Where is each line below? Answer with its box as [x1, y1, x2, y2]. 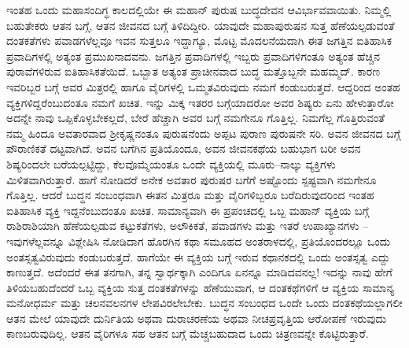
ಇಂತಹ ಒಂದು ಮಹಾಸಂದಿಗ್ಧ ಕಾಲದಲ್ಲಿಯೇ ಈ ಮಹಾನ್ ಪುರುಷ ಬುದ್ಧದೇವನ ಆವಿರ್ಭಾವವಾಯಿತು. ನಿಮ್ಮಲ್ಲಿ [6, 2, 392, 17]
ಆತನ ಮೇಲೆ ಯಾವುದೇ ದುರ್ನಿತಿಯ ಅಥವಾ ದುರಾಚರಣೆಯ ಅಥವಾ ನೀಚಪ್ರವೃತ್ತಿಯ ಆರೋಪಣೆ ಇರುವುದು [6, 309, 387, 326]
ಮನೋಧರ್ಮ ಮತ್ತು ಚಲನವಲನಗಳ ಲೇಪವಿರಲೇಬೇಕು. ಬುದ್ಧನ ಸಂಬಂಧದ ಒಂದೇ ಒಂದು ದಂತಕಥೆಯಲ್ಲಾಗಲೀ [6, 294, 403, 311]
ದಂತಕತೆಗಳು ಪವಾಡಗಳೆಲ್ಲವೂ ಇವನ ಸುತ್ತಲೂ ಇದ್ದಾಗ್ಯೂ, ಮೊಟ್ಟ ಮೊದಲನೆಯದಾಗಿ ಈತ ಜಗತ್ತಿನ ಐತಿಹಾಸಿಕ [6, 32, 392, 49]
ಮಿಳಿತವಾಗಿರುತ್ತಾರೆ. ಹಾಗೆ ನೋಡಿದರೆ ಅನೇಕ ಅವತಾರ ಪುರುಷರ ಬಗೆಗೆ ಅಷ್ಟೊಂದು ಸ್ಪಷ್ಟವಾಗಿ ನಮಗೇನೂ [6, 171, 377, 187]
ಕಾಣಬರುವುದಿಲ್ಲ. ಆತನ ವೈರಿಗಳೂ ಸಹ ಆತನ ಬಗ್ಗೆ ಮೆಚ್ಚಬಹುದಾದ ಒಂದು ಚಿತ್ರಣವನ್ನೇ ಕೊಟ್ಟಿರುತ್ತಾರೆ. [6, 325, 369, 342]
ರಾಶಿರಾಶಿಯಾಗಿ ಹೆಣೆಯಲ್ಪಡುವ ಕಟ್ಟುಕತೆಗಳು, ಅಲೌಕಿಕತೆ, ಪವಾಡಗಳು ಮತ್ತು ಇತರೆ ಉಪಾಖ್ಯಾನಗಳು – [6, 217, 369, 234]
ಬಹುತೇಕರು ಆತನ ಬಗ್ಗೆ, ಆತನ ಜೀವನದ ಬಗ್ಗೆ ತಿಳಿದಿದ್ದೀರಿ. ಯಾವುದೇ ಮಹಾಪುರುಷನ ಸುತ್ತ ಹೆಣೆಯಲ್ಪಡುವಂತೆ [6, 17, 395, 33]
